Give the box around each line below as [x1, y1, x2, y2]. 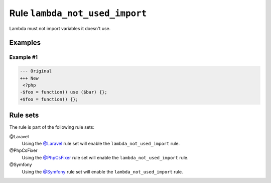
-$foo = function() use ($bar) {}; [20, 89, 107, 95]
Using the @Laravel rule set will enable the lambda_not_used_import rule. [22, 140, 180, 146]
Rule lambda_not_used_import [9, 8, 147, 19]
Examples [9, 38, 41, 47]
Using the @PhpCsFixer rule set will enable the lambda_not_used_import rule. [22, 154, 189, 160]
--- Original [20, 68, 52, 74]
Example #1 [9, 54, 38, 61]
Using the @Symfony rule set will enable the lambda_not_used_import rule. [22, 168, 183, 174]
